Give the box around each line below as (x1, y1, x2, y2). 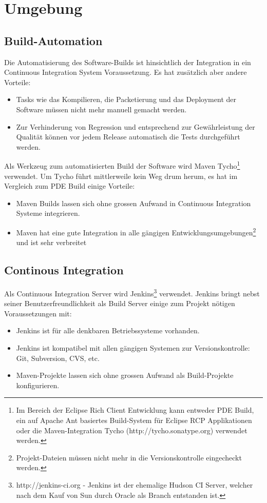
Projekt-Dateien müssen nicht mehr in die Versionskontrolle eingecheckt (16, 452, 242, 462)
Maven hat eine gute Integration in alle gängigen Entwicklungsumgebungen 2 (16, 225, 256, 237)
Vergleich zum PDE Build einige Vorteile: (4, 180, 135, 191)
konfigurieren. (16, 379, 60, 390)
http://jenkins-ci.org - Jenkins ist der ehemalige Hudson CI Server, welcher (16, 479, 253, 490)
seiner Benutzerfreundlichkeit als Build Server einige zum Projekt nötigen (4, 298, 235, 309)
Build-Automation (4, 32, 103, 48)
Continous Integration (4, 262, 124, 278)
